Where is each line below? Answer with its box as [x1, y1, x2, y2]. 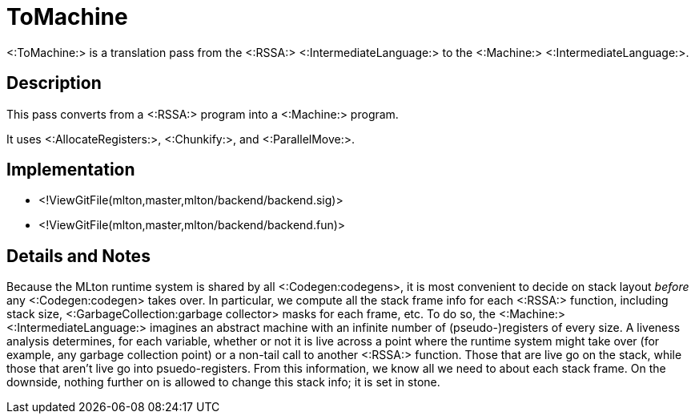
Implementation [6, 160, 135, 180]
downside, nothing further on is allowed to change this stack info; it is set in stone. [6, 375, 440, 390]
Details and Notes [6, 245, 151, 266]
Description [6, 73, 102, 94]
